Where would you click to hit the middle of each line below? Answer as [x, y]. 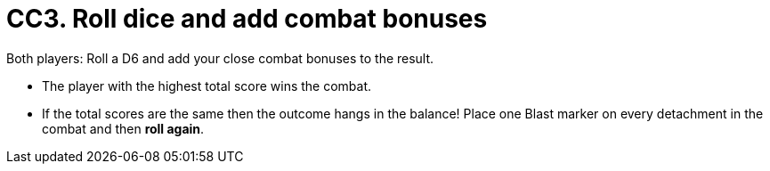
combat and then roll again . [123, 128]
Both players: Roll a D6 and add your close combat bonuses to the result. [220, 58]
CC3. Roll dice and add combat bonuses [247, 19]
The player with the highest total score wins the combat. [207, 85]
